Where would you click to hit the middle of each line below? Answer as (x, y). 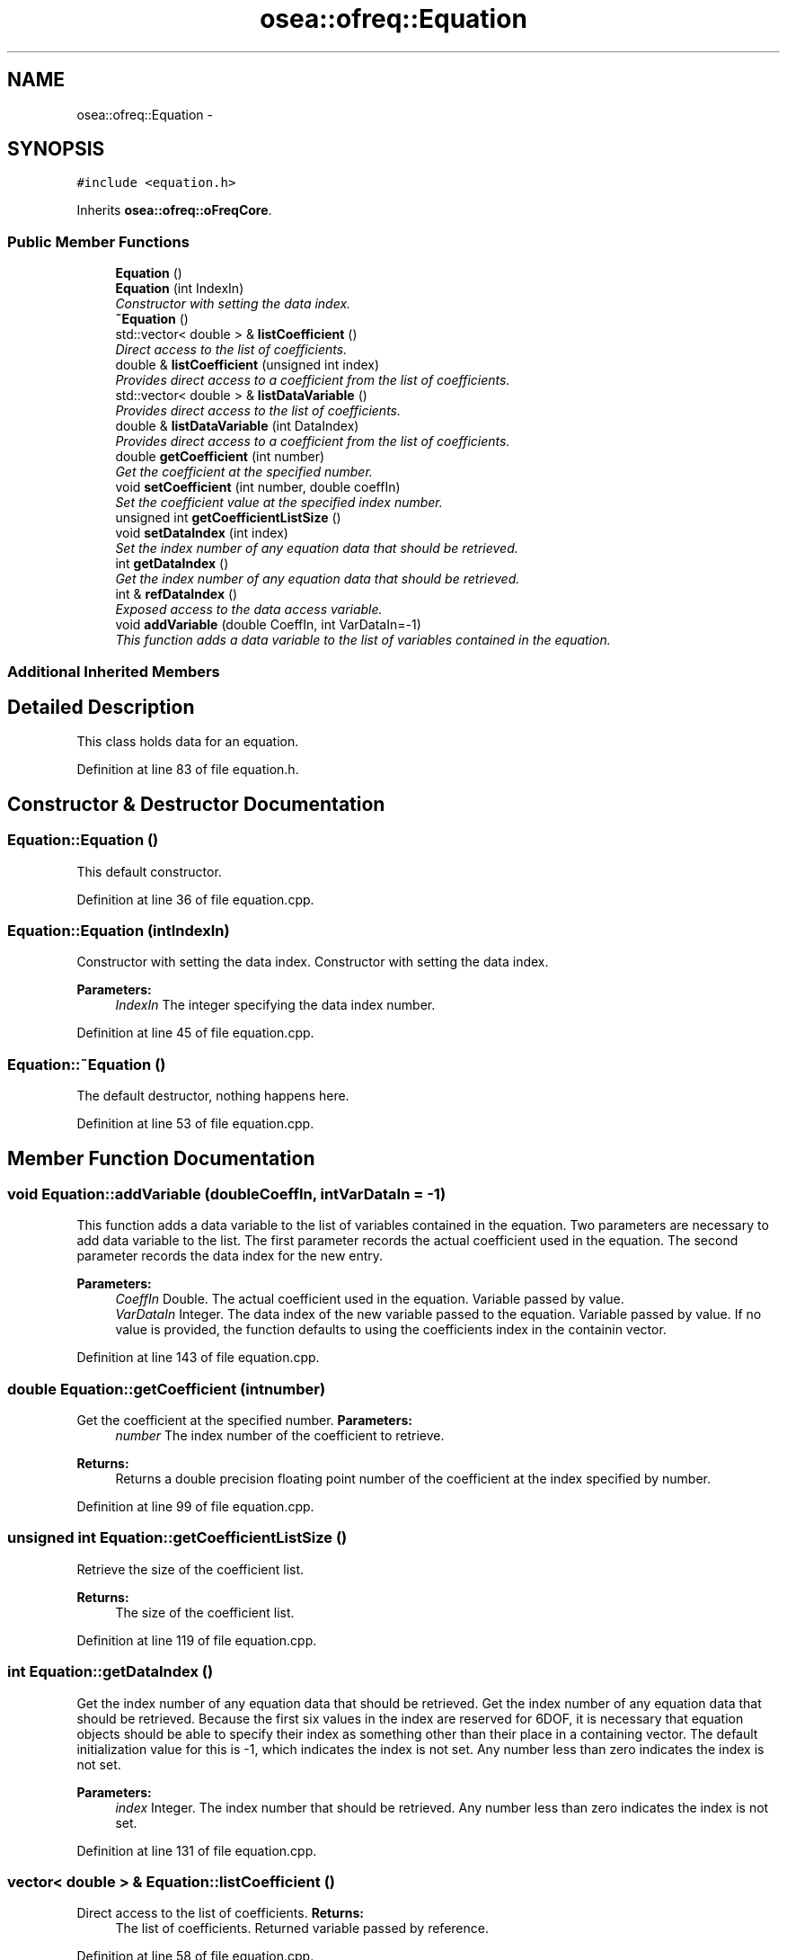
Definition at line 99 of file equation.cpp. (195, 1507)
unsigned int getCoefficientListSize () (228, 518)
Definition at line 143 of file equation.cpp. (198, 1358)
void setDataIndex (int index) (202, 533)
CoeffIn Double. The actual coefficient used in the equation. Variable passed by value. (370, 1299)
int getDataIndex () (172, 564)
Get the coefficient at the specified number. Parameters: (244, 1421)
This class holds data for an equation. (188, 742)
